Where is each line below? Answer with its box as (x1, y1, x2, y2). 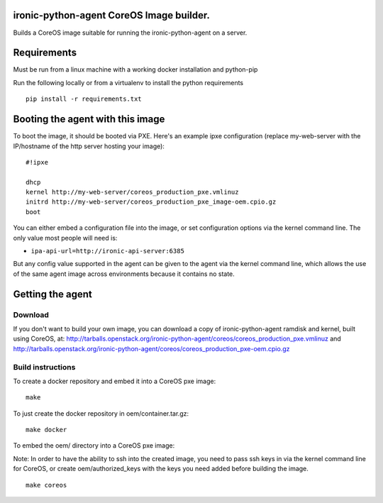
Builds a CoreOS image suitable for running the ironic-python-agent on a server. (13, 28, 248, 37)
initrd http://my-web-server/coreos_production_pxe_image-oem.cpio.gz (26, 198, 277, 206)
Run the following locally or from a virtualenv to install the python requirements (13, 78, 244, 87)
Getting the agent (13, 288, 92, 300)
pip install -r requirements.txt (26, 95, 142, 103)
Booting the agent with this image (13, 114, 165, 126)
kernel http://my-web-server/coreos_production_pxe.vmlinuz (26, 188, 239, 197)
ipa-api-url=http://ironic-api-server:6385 (30, 247, 184, 255)
